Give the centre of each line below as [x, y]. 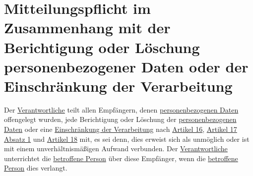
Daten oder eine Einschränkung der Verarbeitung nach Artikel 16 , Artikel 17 [121, 129]
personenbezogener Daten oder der [126, 66]
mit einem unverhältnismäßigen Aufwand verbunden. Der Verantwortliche [116, 148]
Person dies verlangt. [36, 168]
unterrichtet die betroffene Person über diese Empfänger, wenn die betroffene [121, 158]
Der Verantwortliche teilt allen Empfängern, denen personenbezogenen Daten [121, 109]
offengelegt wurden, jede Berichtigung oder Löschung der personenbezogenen [120, 119]
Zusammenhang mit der [87, 28]
